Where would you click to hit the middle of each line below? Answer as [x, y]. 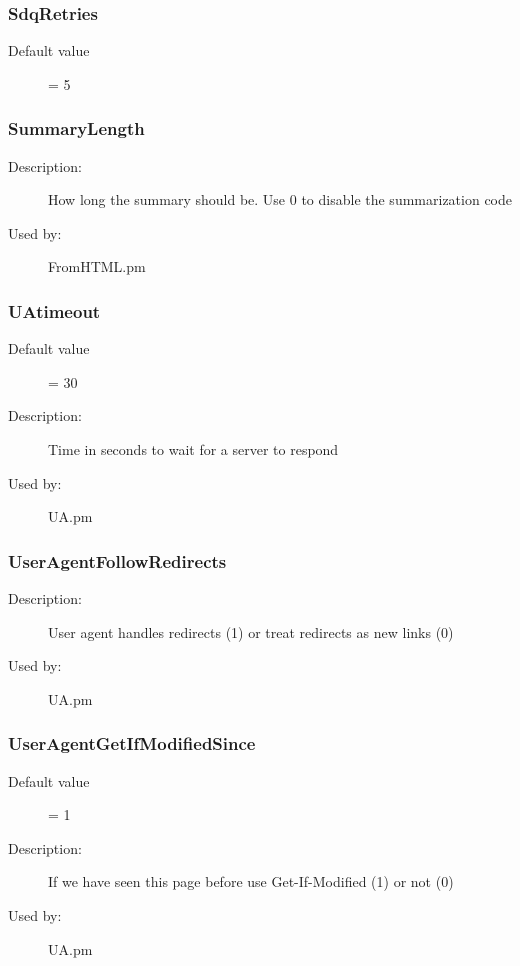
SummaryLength [76, 128]
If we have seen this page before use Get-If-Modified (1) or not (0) [251, 881]
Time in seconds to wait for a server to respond [193, 449]
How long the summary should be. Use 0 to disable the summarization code [280, 199]
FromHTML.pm [97, 266]
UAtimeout [54, 310]
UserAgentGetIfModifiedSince [132, 743]
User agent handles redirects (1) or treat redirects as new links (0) [251, 631]
